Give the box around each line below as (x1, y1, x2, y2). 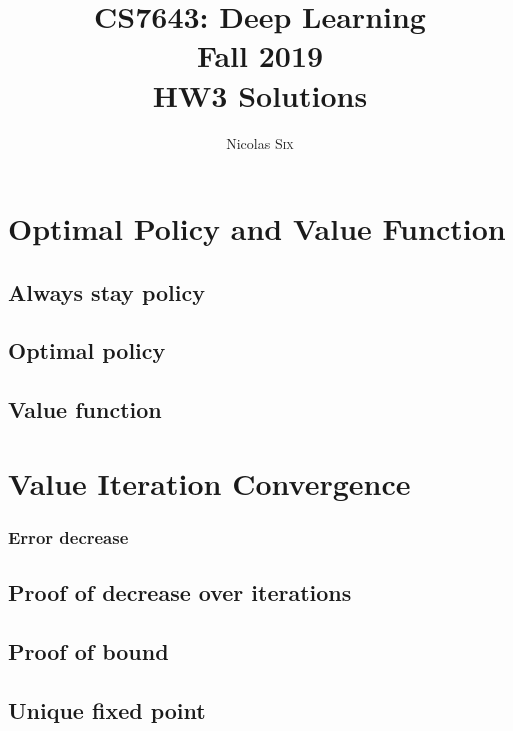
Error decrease (8, 524, 129, 549)
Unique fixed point (8, 694, 206, 725)
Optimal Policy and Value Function (8, 208, 506, 249)
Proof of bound (8, 636, 169, 667)
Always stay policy (8, 276, 205, 307)
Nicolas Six (226, 132, 294, 153)
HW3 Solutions (152, 74, 368, 115)
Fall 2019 (196, 35, 324, 76)
